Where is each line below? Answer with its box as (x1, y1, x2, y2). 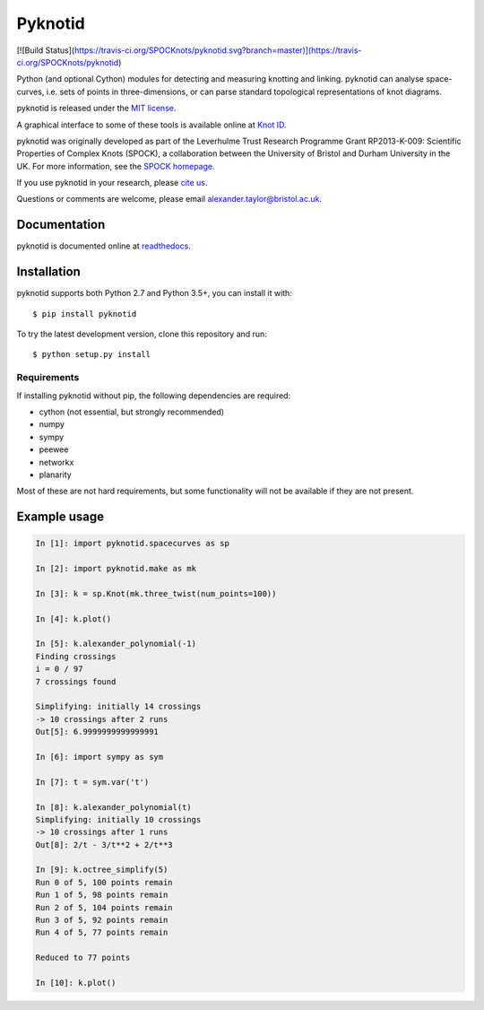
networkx (39, 457, 74, 467)
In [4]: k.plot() (35, 614, 112, 623)
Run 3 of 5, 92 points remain (35, 915, 169, 926)
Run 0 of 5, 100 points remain (35, 877, 174, 887)
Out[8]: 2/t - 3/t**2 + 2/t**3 (35, 840, 174, 849)
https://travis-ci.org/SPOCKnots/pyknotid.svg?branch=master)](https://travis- (73, 45, 362, 56)
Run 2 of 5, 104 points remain (35, 902, 174, 912)
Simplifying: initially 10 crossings (35, 814, 202, 824)
